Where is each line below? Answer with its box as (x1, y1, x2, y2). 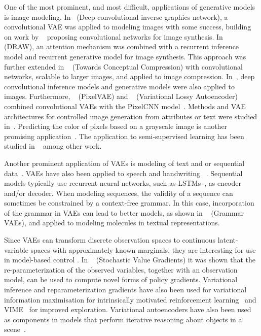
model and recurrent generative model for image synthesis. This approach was (4, 51, 246, 61)
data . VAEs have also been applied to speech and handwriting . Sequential (4, 167, 243, 178)
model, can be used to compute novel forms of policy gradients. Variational (4, 274, 238, 285)
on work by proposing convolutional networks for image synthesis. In (4, 31, 223, 42)
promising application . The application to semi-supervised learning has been (4, 130, 244, 141)
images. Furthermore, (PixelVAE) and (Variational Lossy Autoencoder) (4, 91, 238, 102)
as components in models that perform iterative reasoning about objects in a (4, 314, 242, 324)
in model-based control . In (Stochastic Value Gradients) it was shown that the (4, 254, 256, 265)
